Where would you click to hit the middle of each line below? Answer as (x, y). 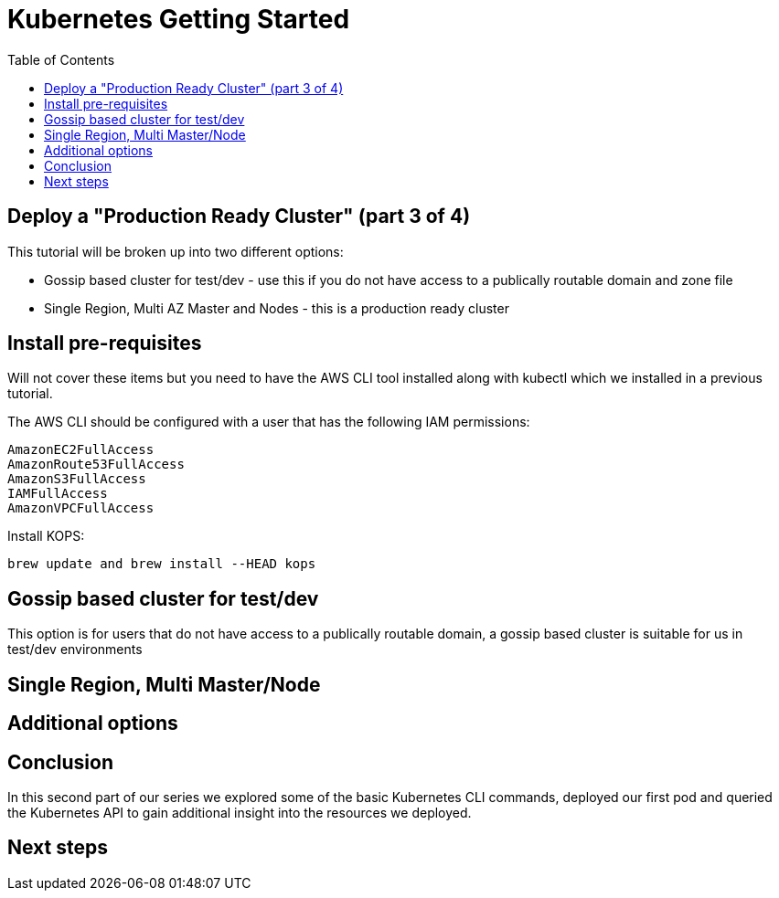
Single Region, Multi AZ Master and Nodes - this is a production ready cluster (277, 308)
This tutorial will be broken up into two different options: (176, 251)
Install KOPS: (46, 536)
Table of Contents (61, 59)
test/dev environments (75, 650)
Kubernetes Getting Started (179, 19)
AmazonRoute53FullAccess (96, 465)
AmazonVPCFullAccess (81, 508)
